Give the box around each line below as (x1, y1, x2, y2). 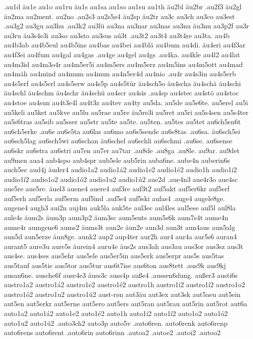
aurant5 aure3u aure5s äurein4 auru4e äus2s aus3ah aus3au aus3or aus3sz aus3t (4, 241, 243, 251)
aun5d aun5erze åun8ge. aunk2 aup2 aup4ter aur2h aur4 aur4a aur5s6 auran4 (4, 231, 237, 242)
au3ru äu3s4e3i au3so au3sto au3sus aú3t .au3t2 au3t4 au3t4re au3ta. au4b (4, 30, 230, 40)
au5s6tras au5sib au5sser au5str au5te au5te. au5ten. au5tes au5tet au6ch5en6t (4, 116, 241, 127)
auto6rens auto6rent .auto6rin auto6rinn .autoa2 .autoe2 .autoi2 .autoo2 (4, 327, 221, 338)
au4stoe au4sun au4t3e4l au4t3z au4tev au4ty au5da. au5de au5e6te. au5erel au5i (4, 97, 248, 107)
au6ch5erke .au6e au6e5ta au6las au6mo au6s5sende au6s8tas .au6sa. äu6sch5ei (4, 126, 240, 136)
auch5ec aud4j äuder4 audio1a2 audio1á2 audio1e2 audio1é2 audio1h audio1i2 (4, 164, 237, 175)
